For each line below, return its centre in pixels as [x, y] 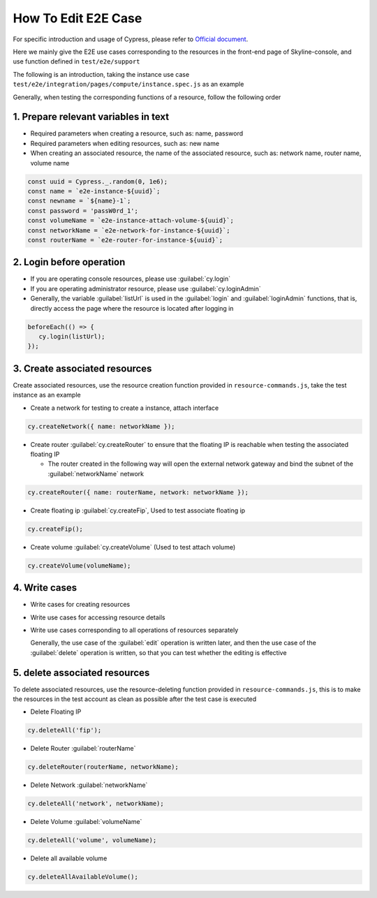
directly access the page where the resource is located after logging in [132, 308]
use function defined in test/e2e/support [76, 61]
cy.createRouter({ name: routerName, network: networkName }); [138, 492]
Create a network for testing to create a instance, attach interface [125, 408]
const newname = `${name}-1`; [79, 201]
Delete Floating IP [56, 712]
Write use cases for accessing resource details [98, 617]
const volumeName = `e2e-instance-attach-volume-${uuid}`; [131, 221]
